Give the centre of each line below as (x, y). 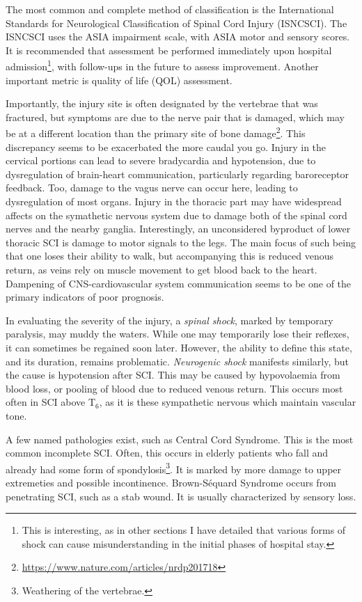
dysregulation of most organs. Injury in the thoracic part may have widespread (174, 201)
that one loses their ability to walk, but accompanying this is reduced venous (170, 256)
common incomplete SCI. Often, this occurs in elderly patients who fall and (167, 453)
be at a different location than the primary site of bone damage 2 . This (156, 132)
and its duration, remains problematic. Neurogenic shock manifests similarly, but (178, 361)
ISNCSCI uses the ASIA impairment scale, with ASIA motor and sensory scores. (178, 37)
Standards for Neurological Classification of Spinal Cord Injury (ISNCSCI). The (176, 23)
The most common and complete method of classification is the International (170, 9)
